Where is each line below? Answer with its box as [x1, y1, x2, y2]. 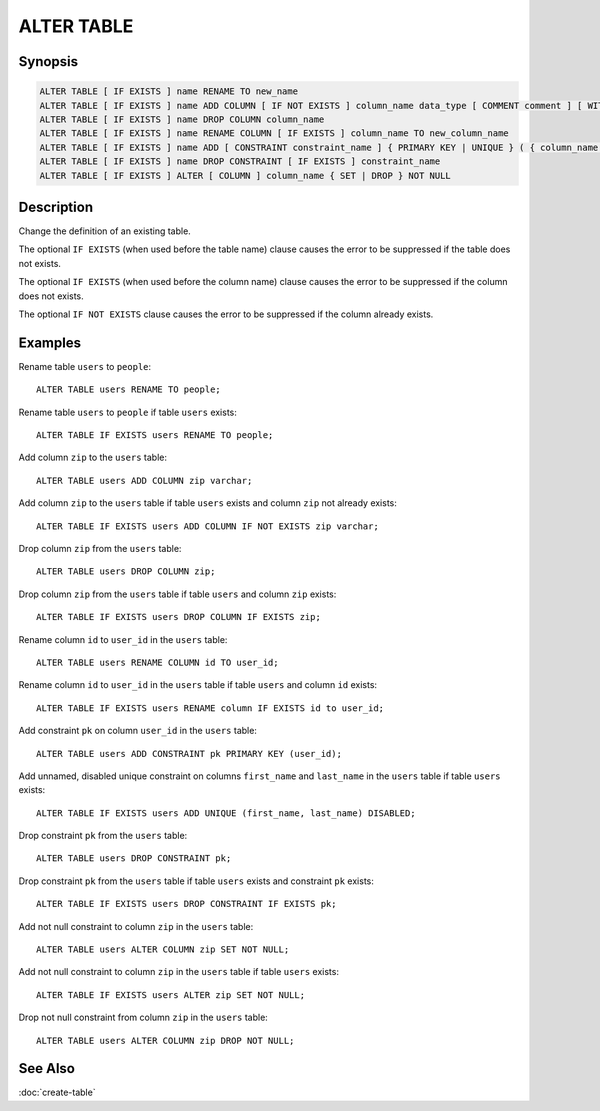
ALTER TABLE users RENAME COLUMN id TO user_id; [36, 656, 279, 668]
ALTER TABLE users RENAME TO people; [36, 384, 222, 395]
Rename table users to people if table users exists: [18, 406, 237, 418]
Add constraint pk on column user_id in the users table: [18, 725, 257, 737]
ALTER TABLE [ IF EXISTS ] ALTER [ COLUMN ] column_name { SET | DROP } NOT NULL [39, 170, 452, 181]
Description [18, 198, 94, 215]
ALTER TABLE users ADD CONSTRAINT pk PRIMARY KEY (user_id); [36, 748, 342, 759]
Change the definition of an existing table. [18, 225, 192, 237]
